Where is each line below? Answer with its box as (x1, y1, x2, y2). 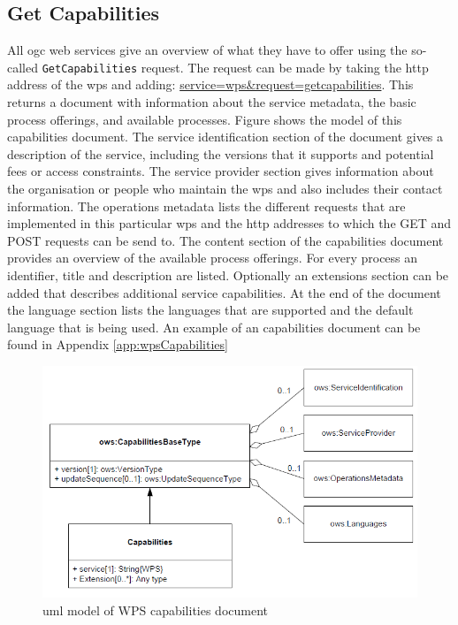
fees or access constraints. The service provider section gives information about (7, 162, 434, 180)
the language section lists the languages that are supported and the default (7, 301, 414, 319)
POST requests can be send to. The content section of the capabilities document (7, 231, 444, 249)
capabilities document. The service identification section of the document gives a (7, 127, 444, 146)
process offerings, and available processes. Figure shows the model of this (7, 110, 402, 128)
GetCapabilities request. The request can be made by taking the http (42, 57, 429, 76)
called (7, 57, 38, 76)
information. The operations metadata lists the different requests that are (7, 196, 406, 215)
